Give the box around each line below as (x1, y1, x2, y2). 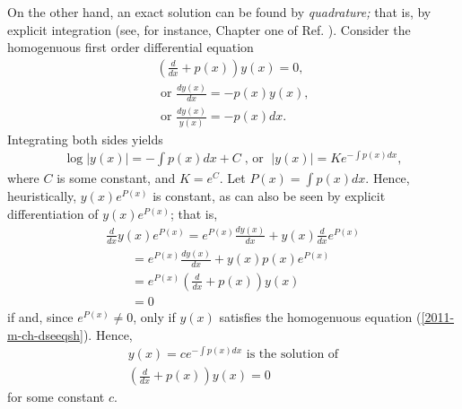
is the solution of (246, 348, 339, 361)
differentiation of (7, 204, 99, 222)
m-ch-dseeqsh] (7, 325, 83, 344)
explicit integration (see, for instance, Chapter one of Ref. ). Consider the (7, 20, 411, 39)
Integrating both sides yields (7, 129, 163, 148)
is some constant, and (57, 169, 176, 187)
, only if (133, 307, 176, 326)
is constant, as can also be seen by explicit (153, 187, 386, 205)
